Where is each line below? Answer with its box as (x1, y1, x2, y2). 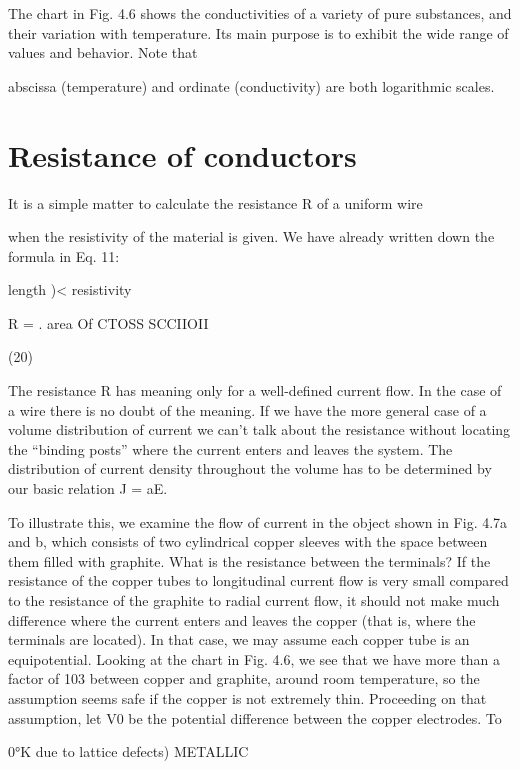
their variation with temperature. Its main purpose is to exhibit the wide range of (8, 22, 509, 43)
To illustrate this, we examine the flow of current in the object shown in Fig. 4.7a (8, 511, 508, 532)
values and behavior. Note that (8, 42, 198, 63)
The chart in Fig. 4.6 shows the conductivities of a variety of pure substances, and (8, 3, 512, 23)
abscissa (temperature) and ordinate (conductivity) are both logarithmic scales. (8, 75, 495, 96)
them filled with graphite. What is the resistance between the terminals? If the (8, 550, 491, 571)
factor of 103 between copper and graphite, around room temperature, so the (8, 668, 480, 689)
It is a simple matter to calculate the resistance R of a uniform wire (8, 192, 423, 213)
